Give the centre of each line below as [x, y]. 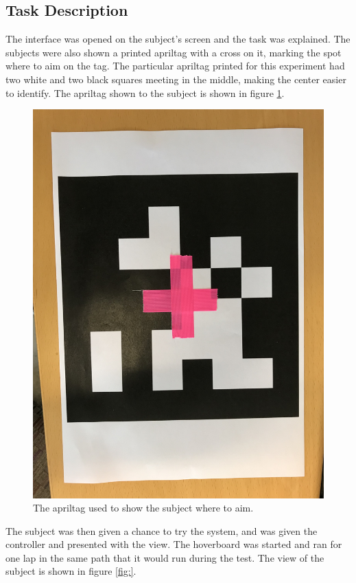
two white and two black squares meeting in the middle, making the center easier [176, 79]
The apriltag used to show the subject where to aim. [143, 508]
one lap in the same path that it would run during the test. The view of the [165, 557]
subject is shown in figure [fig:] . [71, 571]
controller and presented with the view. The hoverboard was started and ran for [174, 544]
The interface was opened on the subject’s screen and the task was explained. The [178, 39]
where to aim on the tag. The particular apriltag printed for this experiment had [175, 66]
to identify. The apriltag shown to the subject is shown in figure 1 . [145, 92]
